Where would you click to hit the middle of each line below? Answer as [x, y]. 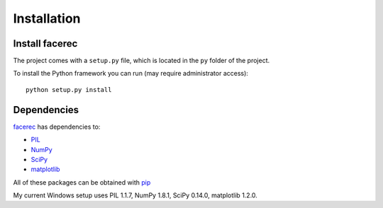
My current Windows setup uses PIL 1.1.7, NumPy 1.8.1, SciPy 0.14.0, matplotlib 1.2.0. [135, 195]
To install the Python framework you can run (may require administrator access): [131, 74]
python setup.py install [69, 89]
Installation [47, 18]
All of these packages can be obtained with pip [82, 182]
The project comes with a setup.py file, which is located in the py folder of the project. [141, 61]
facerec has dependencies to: [57, 127]
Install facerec [45, 44]
